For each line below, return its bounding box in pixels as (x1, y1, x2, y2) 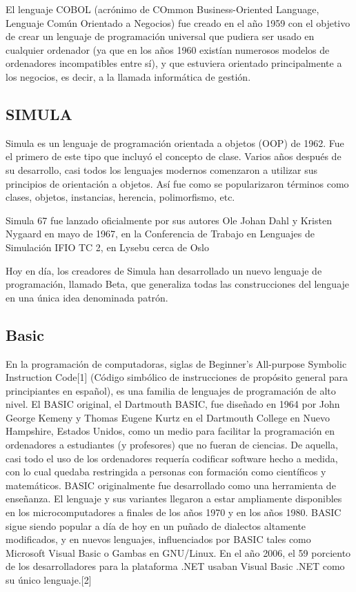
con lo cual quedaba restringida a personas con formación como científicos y (6, 464, 326, 479)
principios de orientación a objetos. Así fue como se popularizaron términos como (6, 176, 349, 190)
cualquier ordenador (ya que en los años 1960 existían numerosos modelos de (6, 42, 330, 57)
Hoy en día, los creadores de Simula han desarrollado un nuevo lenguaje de (6, 263, 322, 277)
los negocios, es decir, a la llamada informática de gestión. (6, 69, 251, 83)
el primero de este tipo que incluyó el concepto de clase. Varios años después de (6, 149, 342, 164)
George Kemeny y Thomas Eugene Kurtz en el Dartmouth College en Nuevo (6, 410, 330, 424)
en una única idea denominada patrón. (6, 290, 168, 304)
